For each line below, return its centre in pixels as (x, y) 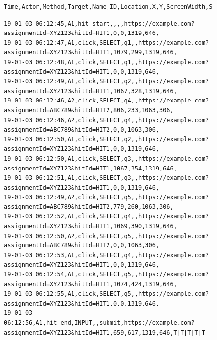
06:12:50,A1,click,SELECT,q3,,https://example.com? (122, 158)
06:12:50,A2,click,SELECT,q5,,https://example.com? (122, 236)
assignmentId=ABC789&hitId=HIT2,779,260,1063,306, (89, 207)
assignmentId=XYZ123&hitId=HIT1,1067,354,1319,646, (90, 168)
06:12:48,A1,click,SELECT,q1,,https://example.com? (122, 62)
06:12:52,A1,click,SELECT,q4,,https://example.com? (122, 217)
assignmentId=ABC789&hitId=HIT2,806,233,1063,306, (89, 110)
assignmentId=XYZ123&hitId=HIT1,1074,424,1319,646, (90, 284)
